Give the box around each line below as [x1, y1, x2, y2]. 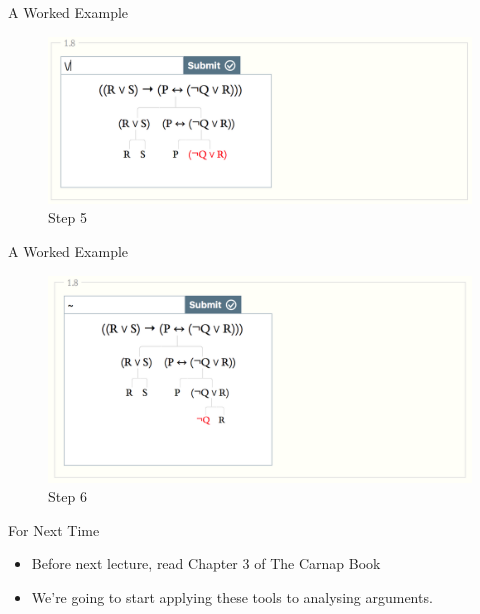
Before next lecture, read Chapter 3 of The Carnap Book [31, 553, 381, 574]
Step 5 [48, 207, 87, 228]
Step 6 [48, 486, 87, 507]
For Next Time [8, 519, 100, 540]
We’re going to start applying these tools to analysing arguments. [31, 587, 433, 608]
